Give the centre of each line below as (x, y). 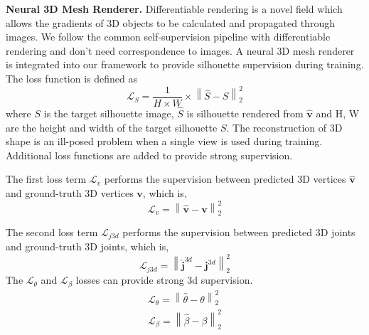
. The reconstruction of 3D (284, 127)
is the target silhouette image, (109, 113)
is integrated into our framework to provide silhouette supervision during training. (185, 64)
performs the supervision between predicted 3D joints (239, 232)
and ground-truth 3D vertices (70, 192)
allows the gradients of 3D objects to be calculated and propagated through (170, 22)
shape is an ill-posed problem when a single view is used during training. (164, 141)
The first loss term (46, 179)
